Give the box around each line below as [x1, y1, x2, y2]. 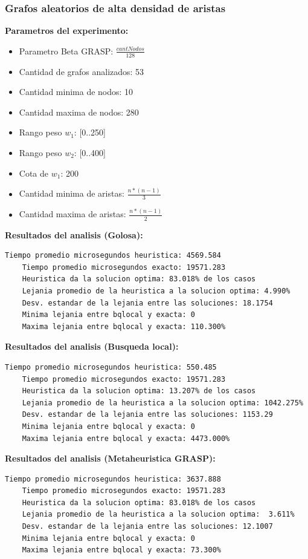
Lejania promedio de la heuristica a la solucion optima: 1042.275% [22, 398, 303, 407]
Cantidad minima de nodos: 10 [19, 85, 133, 98]
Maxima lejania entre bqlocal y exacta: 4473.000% [22, 434, 230, 443]
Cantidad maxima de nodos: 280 [19, 105, 139, 118]
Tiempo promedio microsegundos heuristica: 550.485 [5, 362, 217, 371]
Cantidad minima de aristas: [19, 187, 124, 200]
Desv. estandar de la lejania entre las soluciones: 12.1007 [22, 522, 273, 531]
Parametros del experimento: [5, 24, 129, 37]
